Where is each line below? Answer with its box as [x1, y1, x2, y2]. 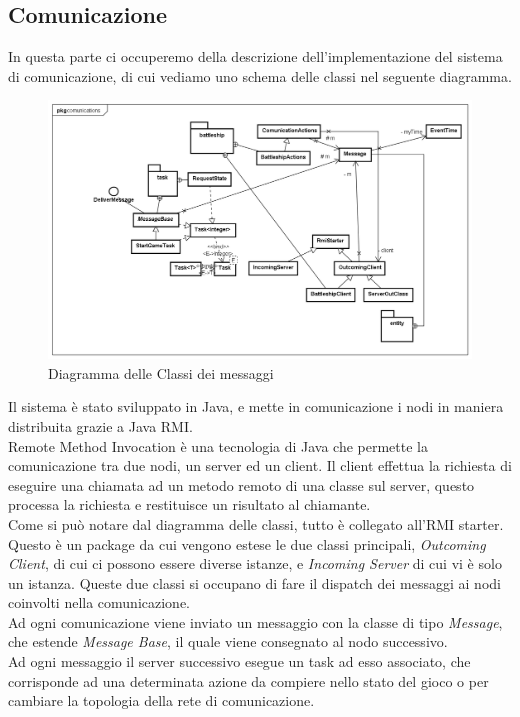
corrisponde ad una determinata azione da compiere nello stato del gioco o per [8, 670, 489, 691]
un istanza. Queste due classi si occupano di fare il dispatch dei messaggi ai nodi [8, 572, 501, 593]
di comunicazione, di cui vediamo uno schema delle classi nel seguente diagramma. [8, 65, 512, 86]
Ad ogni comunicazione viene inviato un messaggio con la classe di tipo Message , [8, 611, 503, 632]
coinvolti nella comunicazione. [8, 592, 190, 613]
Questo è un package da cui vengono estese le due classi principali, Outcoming [8, 533, 486, 554]
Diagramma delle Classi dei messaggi [48, 362, 274, 383]
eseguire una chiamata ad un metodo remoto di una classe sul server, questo [8, 474, 475, 495]
